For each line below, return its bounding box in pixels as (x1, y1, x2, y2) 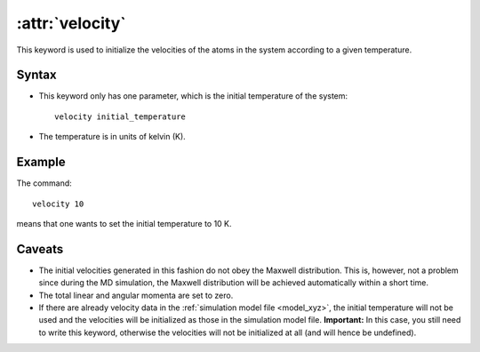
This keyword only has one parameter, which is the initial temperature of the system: (38, 91, 348, 101)
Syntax (16, 68, 57, 83)
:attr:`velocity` (16, 13, 126, 33)
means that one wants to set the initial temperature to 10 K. (16, 218, 232, 228)
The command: (16, 178, 73, 188)
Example (16, 155, 66, 170)
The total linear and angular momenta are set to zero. (38, 290, 234, 300)
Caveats (16, 241, 64, 257)
